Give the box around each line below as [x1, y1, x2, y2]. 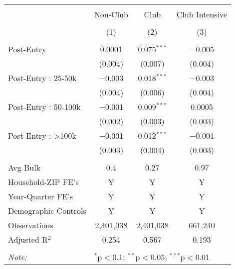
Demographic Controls [8, 205, 86, 216]
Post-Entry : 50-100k [8, 101, 81, 112]
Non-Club [94, 8, 128, 20]
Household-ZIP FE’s [8, 176, 79, 187]
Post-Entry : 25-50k [8, 72, 77, 84]
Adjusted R [8, 234, 48, 245]
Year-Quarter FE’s [8, 190, 73, 202]
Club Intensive [176, 8, 228, 20]
